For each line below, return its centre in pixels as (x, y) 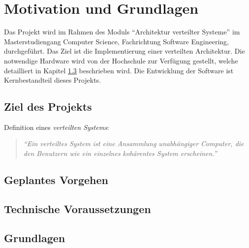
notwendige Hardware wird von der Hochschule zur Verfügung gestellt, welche (121, 60)
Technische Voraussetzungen (78, 208)
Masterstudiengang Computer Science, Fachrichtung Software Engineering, (116, 41)
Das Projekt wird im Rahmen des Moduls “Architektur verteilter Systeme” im (122, 32)
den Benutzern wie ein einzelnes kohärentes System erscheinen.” (120, 153)
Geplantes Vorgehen (56, 180)
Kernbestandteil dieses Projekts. (52, 80)
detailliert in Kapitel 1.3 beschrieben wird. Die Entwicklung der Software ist (119, 70)
